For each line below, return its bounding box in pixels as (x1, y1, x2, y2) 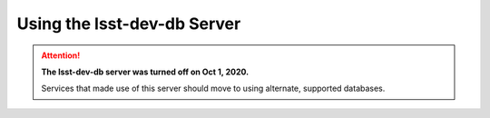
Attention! (41, 50, 81, 61)
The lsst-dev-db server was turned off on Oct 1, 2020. (41, 66, 250, 77)
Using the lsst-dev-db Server (16, 14, 241, 34)
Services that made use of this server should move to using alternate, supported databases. (41, 83, 386, 94)
